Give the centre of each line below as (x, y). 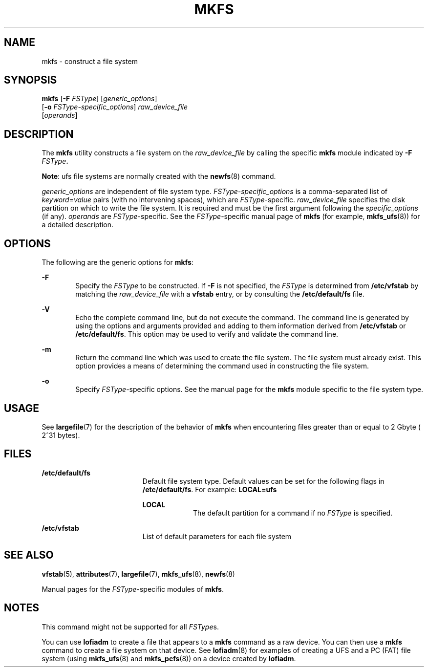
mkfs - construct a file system (90, 61)
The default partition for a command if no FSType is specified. (293, 513)
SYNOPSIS (31, 80)
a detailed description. (78, 225)
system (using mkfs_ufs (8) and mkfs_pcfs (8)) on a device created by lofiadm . (169, 658)
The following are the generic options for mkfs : (118, 262)
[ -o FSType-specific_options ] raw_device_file (115, 107)
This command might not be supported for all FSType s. (130, 627)
